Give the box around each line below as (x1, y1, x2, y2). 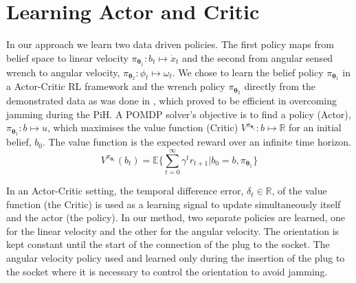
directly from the (244, 79, 315, 93)
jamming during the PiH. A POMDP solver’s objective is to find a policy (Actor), (6, 106, 351, 121)
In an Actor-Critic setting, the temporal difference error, (6, 183, 244, 198)
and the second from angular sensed (181, 50, 333, 65)
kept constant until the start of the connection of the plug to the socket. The (6, 237, 330, 251)
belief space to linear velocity (6, 50, 129, 65)
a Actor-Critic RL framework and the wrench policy (6, 79, 225, 93)
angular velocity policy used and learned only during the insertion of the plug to (6, 251, 345, 265)
